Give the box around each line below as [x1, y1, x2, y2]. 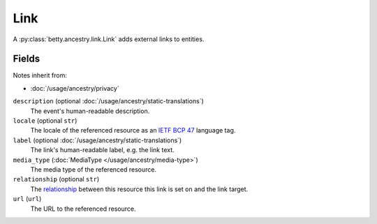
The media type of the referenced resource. [30, 165, 157, 174]
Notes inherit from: [13, 71, 68, 80]
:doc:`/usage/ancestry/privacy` [30, 84, 119, 92]
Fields [13, 53, 40, 65]
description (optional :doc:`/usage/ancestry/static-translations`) [13, 97, 204, 105]
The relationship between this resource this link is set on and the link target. [30, 185, 249, 193]
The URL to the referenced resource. [30, 204, 136, 213]
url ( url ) [13, 195, 42, 203]
